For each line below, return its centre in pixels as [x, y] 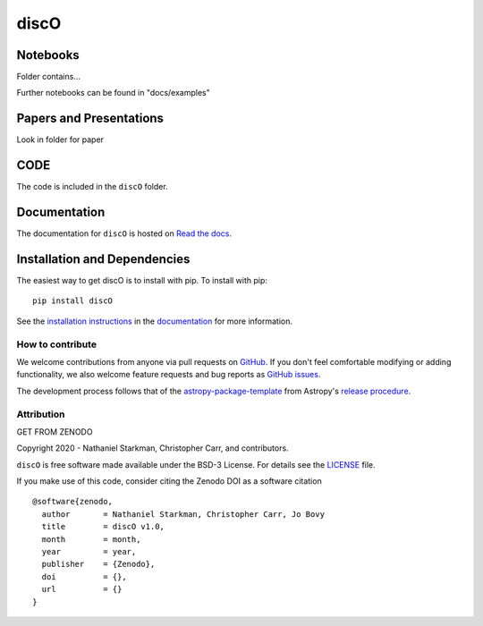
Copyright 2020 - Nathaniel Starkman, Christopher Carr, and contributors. [153, 448]
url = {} [82, 589]
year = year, [89, 552]
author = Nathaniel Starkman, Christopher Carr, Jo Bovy [183, 514]
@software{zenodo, [73, 502]
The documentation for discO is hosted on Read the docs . [124, 233]
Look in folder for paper [60, 140]
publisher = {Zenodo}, [98, 564]
